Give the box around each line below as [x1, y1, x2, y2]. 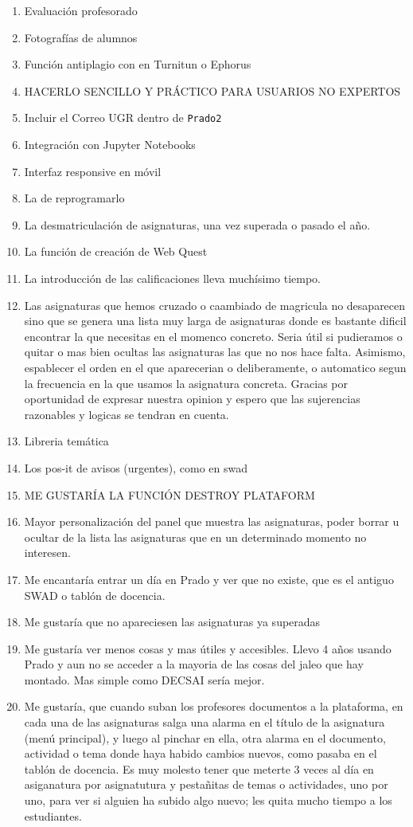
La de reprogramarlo [24, 190, 125, 206]
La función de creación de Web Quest [24, 243, 208, 260]
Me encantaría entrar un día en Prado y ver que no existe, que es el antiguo [24, 570, 394, 587]
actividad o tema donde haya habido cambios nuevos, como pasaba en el [24, 745, 377, 762]
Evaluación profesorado [24, 2, 138, 18]
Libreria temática [24, 433, 109, 449]
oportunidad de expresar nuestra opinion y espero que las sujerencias [24, 390, 360, 407]
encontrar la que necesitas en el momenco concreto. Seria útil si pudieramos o [24, 327, 403, 344]
